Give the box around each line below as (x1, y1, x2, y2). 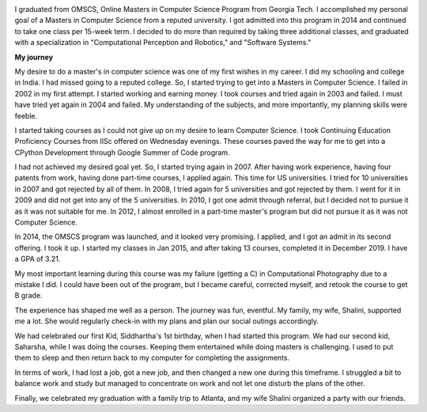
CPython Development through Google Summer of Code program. (14, 147, 230, 157)
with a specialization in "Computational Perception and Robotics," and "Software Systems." (14, 38, 312, 47)
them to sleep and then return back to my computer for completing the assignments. (14, 353, 290, 363)
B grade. (14, 291, 43, 300)
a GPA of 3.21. (14, 254, 61, 264)
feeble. (14, 111, 38, 120)
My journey (14, 52, 54, 62)
